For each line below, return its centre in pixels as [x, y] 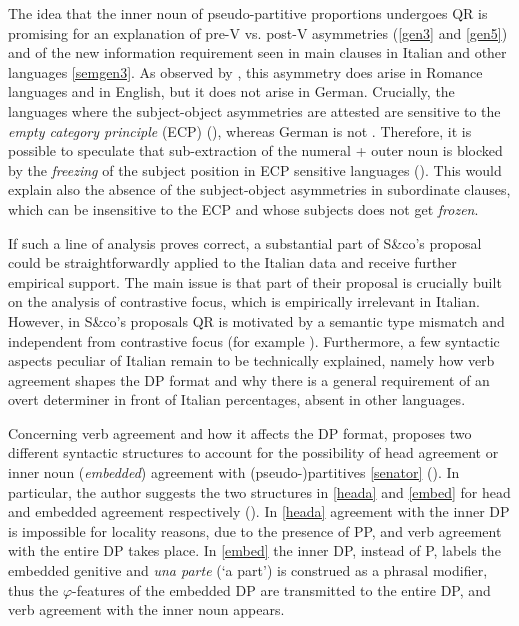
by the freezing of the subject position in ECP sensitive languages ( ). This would [255, 169]
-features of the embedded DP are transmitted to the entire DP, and [281, 589]
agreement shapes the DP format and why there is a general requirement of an [249, 379]
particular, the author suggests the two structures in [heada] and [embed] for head [259, 491]
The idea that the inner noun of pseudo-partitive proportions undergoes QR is [248, 13]
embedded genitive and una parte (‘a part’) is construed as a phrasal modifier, [248, 570]
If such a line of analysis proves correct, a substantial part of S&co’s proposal [245, 242]
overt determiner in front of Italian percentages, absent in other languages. [237, 399]
